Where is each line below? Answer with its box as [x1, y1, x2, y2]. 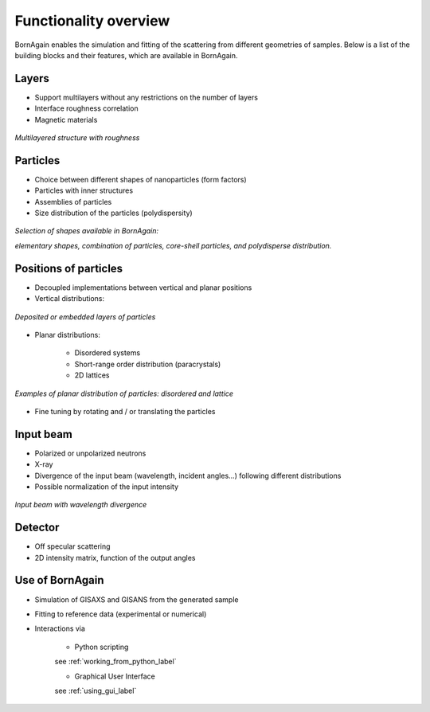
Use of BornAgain [14, 573, 104, 587]
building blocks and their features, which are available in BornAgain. [14, 50, 238, 60]
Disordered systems [74, 348, 141, 358]
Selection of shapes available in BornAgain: [14, 226, 159, 236]
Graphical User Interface [74, 671, 155, 681]
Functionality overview [14, 12, 170, 29]
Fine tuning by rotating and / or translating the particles [34, 406, 216, 416]
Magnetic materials [34, 115, 98, 124]
